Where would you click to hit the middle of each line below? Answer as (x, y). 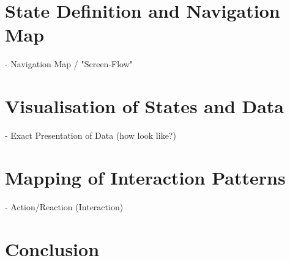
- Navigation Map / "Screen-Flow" (69, 64)
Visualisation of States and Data (145, 106)
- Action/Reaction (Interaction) (64, 206)
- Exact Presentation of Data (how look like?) (91, 135)
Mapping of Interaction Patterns (145, 177)
